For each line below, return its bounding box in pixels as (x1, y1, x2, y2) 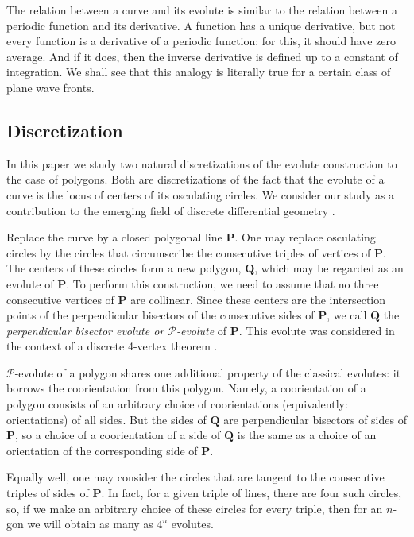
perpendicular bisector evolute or (6, 322, 164, 338)
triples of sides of (6, 485, 89, 501)
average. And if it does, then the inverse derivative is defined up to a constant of (6, 48, 398, 64)
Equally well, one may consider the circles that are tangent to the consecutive (6, 469, 385, 485)
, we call (327, 307, 367, 323)
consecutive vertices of (6, 291, 114, 307)
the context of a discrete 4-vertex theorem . (6, 338, 218, 354)
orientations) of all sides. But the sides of (6, 411, 207, 427)
